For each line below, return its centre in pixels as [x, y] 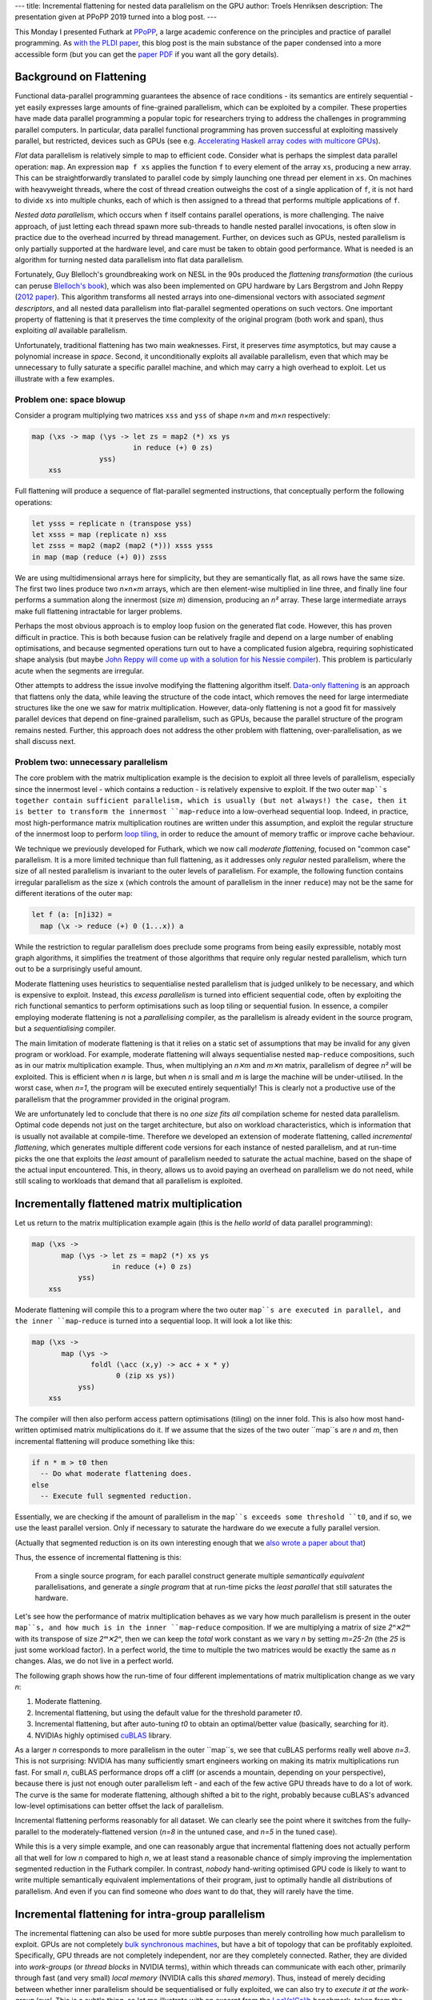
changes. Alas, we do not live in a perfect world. [94, 1661]
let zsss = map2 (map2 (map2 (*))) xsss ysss [122, 546]
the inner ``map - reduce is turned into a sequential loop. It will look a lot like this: [154, 1321]
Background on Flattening [81, 77]
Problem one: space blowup [70, 399]
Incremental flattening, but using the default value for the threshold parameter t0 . [169, 1713]
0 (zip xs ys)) [146, 1376]
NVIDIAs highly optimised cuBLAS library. [103, 1735]
